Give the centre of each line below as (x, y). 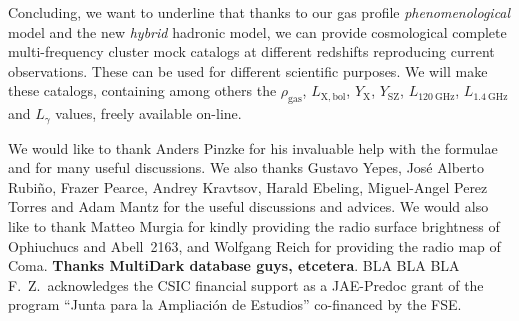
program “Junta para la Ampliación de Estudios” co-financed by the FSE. (235, 304)
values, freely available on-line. (148, 113)
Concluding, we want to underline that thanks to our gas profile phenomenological (259, 12)
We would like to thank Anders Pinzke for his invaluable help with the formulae (253, 147)
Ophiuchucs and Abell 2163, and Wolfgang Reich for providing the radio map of (254, 245)
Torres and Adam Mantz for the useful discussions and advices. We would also (248, 206)
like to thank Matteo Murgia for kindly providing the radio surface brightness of (254, 226)
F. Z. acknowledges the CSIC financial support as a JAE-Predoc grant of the (246, 284)
